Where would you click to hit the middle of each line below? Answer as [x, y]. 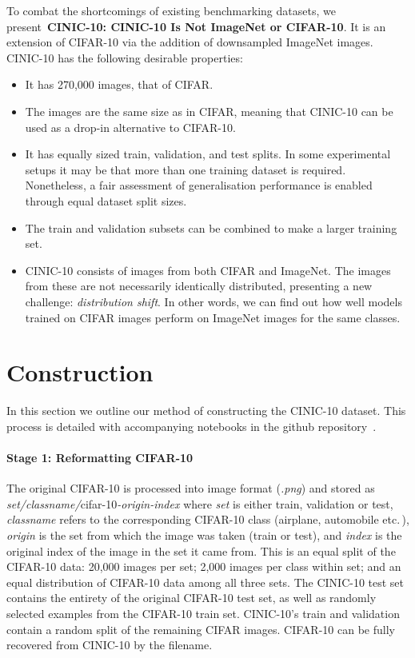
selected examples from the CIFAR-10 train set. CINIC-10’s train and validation [203, 613]
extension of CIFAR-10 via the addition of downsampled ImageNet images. [190, 42]
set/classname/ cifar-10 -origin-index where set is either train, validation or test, [200, 503]
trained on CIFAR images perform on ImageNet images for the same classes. [213, 317]
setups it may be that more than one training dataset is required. [186, 169]
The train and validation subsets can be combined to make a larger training [211, 227]
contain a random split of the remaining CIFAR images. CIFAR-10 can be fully [201, 629]
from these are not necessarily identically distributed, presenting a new [199, 286]
